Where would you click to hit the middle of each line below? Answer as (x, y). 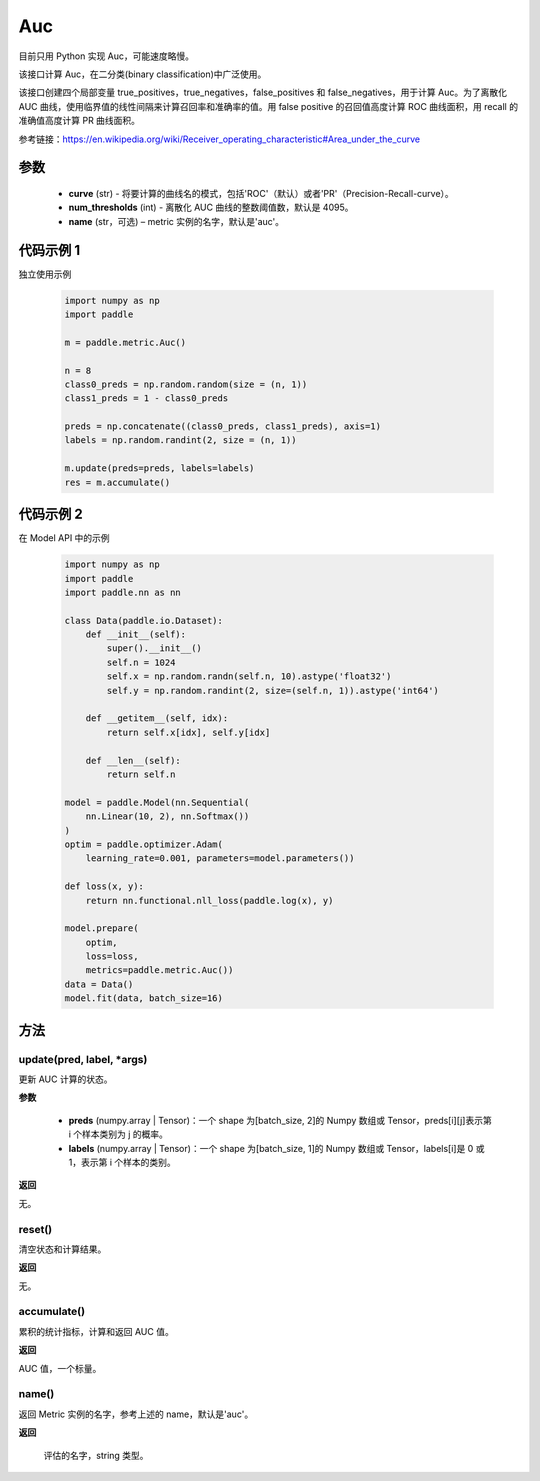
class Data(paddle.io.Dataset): (144, 620)
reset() (35, 1229)
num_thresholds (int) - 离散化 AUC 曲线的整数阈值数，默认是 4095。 (211, 207)
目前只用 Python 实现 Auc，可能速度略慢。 (106, 56)
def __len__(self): (133, 760)
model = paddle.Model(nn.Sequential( (157, 802)
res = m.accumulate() (117, 482)
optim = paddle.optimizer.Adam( (144, 844)
